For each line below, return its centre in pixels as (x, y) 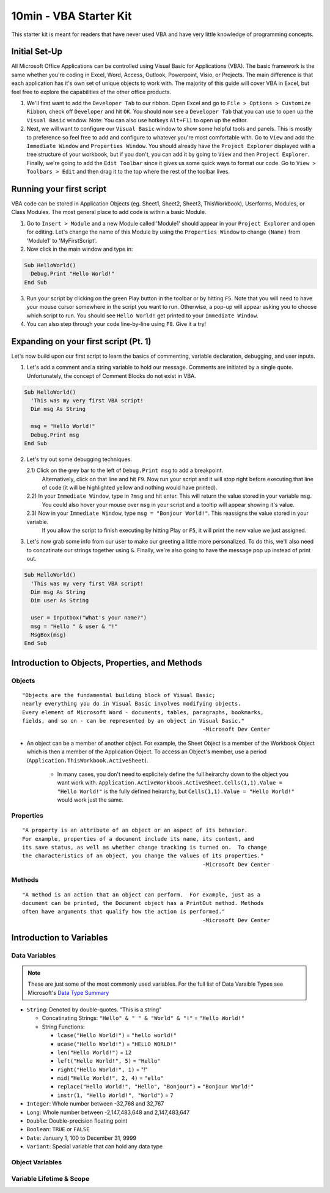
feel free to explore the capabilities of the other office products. (91, 92)
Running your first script (59, 189)
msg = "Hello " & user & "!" (75, 626)
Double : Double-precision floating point (77, 1121)
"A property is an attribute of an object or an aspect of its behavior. (135, 830)
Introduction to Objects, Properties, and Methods (107, 663)
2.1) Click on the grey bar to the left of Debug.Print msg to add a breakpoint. (125, 470)
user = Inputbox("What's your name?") (89, 618)
